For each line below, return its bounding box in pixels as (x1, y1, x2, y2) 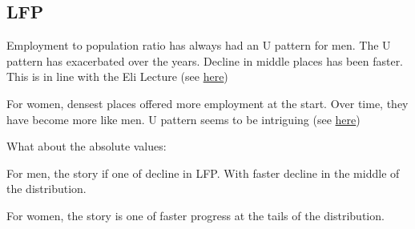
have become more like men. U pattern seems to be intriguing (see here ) (6, 110, 361, 127)
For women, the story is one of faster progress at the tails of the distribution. (6, 207, 385, 223)
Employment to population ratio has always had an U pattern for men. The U (6, 37, 391, 54)
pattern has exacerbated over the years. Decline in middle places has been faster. (6, 52, 404, 69)
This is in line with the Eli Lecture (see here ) (6, 68, 228, 85)
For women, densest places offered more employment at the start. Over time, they (6, 94, 409, 111)
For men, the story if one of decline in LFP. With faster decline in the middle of (6, 164, 400, 181)
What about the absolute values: (6, 138, 167, 155)
